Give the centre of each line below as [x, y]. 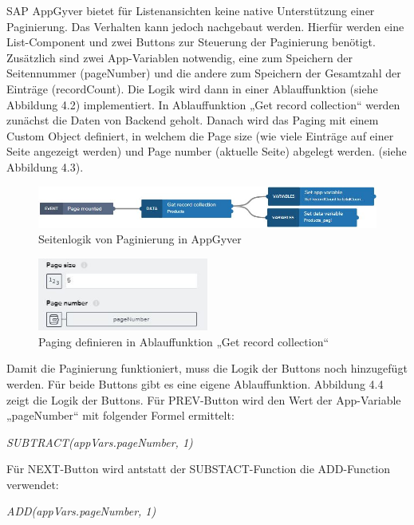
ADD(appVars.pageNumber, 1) [81, 511]
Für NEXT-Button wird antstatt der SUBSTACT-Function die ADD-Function [199, 469]
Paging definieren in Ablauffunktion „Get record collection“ [184, 341]
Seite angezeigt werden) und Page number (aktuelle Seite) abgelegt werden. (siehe [207, 151]
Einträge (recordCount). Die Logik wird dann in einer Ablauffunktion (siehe [192, 88]
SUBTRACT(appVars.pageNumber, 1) [100, 442]
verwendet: [33, 484]
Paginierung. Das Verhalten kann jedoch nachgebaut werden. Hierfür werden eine [205, 26]
